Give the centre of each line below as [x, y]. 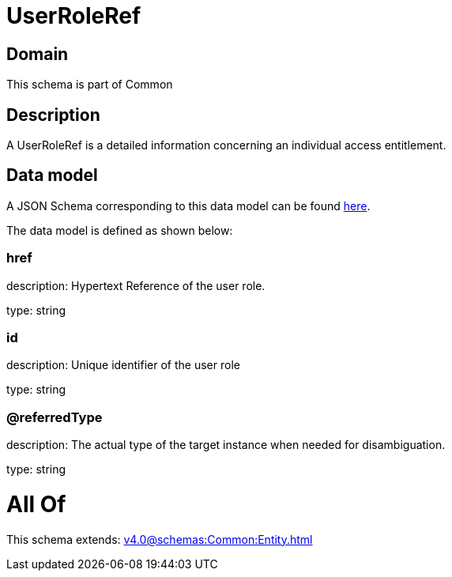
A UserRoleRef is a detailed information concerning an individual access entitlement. [226, 145]
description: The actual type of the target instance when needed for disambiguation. [226, 445]
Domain [38, 54]
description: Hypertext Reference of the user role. [136, 285]
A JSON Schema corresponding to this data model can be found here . [188, 206]
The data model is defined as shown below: [120, 230]
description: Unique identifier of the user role [123, 365]
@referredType [55, 417]
